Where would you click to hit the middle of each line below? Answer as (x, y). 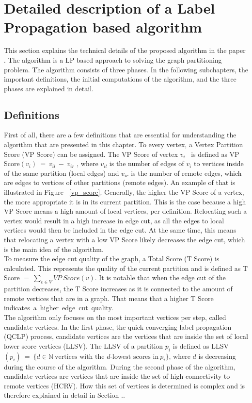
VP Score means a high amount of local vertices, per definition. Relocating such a (126, 211)
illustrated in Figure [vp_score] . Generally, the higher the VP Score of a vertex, (124, 192)
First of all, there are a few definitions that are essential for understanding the (120, 135)
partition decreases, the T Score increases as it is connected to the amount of (118, 289)
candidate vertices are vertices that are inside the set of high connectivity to (117, 376)
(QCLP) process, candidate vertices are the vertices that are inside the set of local (126, 336)
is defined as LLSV (201, 345)
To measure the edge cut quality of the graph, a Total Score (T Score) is (112, 259)
